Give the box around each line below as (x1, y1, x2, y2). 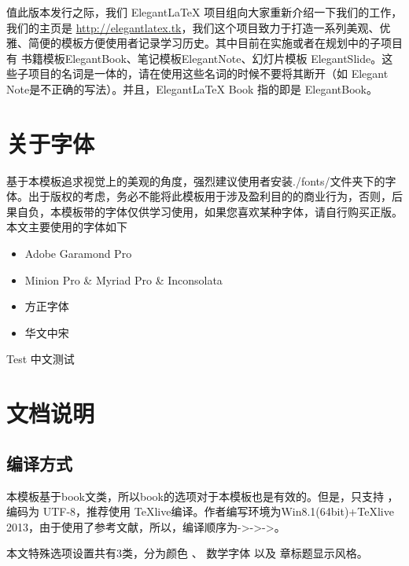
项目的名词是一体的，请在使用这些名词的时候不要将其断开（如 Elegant (28, 65, 389, 82)
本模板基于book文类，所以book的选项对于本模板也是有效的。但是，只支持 (6, 487, 384, 504)
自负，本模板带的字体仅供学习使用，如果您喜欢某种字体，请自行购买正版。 (17, 203, 403, 219)
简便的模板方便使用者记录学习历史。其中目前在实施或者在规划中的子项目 (28, 35, 403, 51)
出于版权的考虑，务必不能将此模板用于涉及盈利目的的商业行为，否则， (28, 188, 392, 204)
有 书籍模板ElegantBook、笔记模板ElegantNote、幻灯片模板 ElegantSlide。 (6, 50, 382, 66)
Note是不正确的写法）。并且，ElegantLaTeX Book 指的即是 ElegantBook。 (6, 80, 378, 97)
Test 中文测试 (6, 351, 75, 367)
